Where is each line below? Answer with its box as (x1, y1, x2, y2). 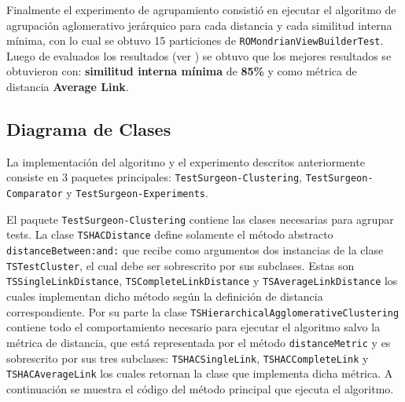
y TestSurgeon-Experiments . (66, 185, 208, 201)
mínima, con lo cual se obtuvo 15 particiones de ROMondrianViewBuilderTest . (6, 32, 384, 49)
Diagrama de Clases (6, 117, 171, 141)
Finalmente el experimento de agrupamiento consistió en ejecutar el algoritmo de (6, 2, 396, 17)
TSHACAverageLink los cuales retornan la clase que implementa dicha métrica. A (6, 365, 393, 382)
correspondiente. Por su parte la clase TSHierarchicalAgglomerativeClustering (6, 303, 399, 320)
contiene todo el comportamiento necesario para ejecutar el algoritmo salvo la (6, 319, 381, 335)
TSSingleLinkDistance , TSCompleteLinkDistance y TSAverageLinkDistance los (6, 272, 398, 289)
